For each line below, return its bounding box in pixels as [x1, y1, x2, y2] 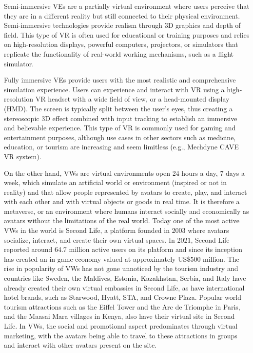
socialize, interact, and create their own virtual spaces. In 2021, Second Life [4, 234, 230, 245]
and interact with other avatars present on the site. [4, 340, 157, 350]
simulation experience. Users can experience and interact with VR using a [4, 84, 225, 94]
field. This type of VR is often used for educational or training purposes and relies [4, 29, 250, 40]
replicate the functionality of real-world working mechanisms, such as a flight [4, 48, 234, 59]
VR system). [4, 151, 41, 161]
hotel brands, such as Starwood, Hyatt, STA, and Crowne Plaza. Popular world [4, 292, 241, 302]
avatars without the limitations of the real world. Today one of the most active [4, 215, 239, 226]
